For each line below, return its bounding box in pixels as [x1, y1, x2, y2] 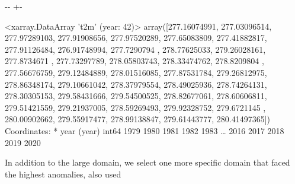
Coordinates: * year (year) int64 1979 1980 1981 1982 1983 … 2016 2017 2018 [5, 124, 284, 137]
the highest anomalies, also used [5, 167, 121, 180]
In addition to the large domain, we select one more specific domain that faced [5, 156, 290, 169]
